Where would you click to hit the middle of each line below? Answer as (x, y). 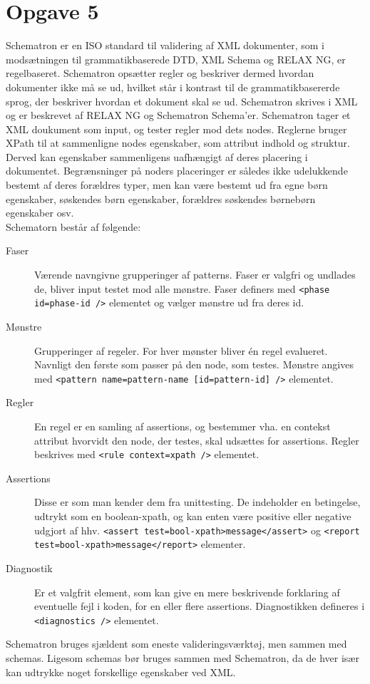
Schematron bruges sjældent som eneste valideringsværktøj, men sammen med (176, 644)
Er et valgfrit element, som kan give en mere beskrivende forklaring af (187, 592)
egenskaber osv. (40, 213)
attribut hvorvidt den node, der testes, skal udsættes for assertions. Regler (197, 440)
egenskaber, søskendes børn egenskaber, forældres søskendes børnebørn (161, 198)
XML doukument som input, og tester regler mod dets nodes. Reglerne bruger (176, 129)
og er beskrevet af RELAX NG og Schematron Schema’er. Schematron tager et (178, 115)
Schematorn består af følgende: (73, 226)
